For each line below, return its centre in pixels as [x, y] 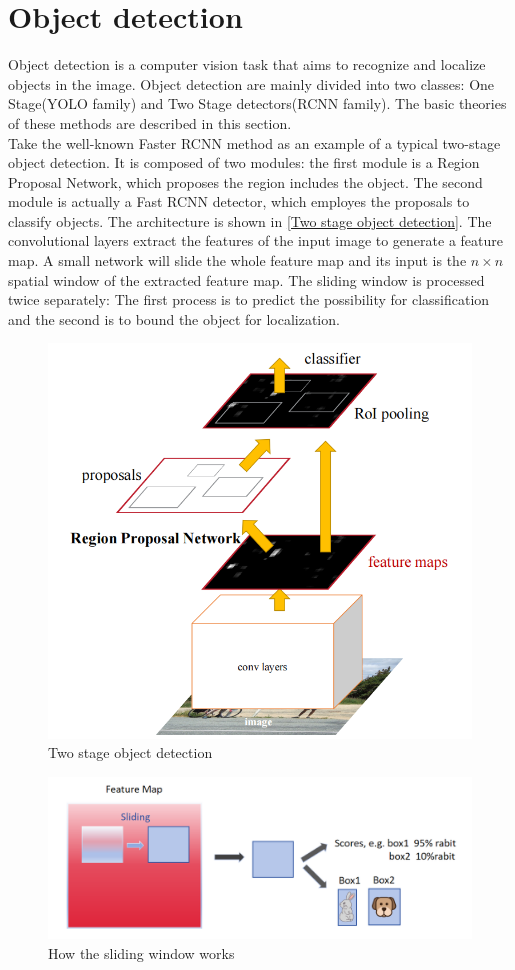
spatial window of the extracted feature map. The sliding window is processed [246, 279]
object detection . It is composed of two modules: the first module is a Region [244, 162]
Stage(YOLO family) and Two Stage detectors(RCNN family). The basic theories [257, 103]
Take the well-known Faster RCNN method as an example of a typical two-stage [254, 142]
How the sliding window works [141, 952]
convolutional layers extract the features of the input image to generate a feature [255, 240]
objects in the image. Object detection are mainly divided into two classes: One [251, 83]
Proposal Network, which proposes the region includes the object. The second [245, 181]
